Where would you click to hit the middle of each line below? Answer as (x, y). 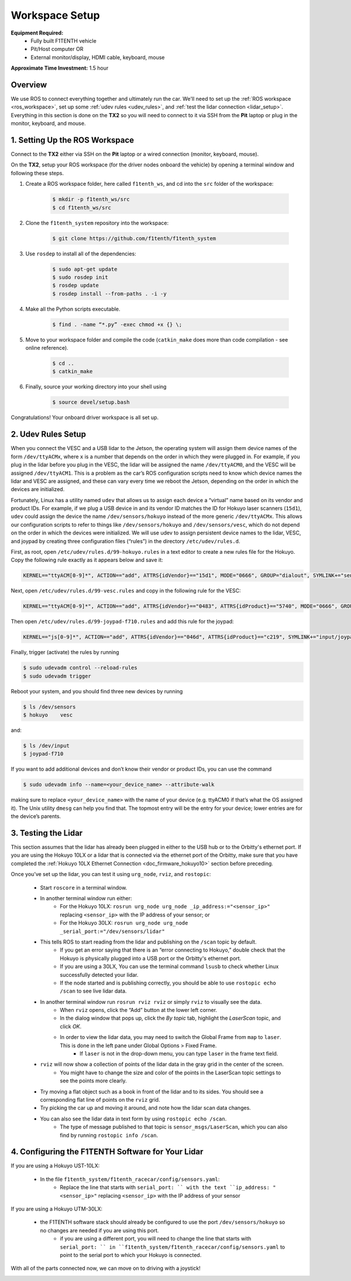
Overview (29, 85)
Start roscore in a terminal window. (84, 887)
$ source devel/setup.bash (91, 402)
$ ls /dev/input (47, 746)
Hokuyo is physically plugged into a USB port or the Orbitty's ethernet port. (151, 958)
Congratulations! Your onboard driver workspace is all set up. (85, 418)
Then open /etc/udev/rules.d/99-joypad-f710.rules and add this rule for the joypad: (122, 622)
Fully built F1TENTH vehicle (63, 40)
